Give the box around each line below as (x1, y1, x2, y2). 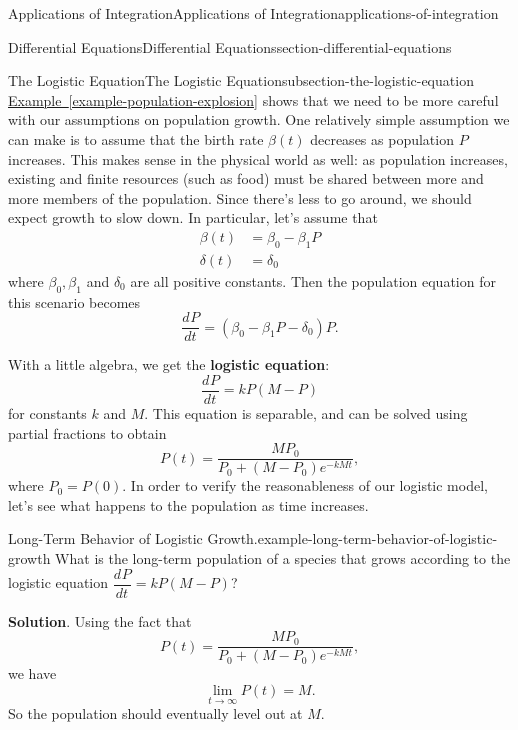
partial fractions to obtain (8, 422, 167, 443)
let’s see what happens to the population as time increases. (8, 494, 369, 515)
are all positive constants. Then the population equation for (130, 270, 496, 291)
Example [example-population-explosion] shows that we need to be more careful (8, 89, 499, 110)
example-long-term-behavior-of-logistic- (257, 528, 498, 549)
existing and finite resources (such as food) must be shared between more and (8, 168, 484, 189)
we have (8, 663, 57, 684)
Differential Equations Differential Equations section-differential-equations (8, 36, 452, 57)
